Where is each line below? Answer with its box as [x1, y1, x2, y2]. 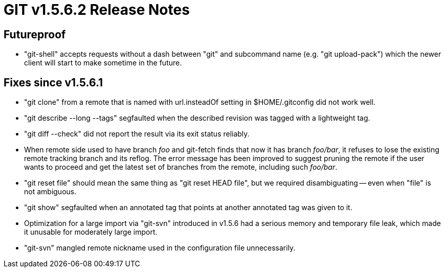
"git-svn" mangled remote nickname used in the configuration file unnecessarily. [24, 243, 296, 253]
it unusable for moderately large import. [24, 228, 158, 237]
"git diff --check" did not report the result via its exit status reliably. [24, 129, 250, 139]
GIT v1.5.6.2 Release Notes [4, 1, 190, 18]
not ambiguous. [24, 187, 77, 196]
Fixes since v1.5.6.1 [4, 76, 103, 89]
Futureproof [4, 28, 66, 41]
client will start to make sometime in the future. [24, 58, 182, 67]
